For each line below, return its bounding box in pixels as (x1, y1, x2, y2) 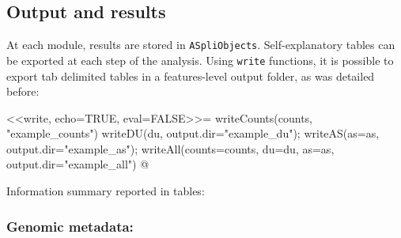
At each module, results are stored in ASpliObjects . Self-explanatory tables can (6, 36, 395, 53)
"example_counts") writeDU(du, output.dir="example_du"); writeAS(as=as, (6, 125, 380, 142)
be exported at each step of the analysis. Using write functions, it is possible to (6, 51, 394, 68)
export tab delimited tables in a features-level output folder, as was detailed (6, 67, 375, 84)
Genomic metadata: (6, 216, 134, 236)
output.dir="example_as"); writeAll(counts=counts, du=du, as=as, (6, 140, 335, 157)
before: (6, 83, 40, 100)
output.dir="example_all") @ (6, 156, 149, 172)
